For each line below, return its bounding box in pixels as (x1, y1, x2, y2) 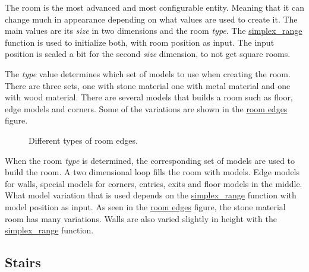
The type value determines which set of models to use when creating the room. (5, 67, 291, 80)
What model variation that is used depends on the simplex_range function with (5, 189, 297, 201)
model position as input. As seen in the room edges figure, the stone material (5, 200, 286, 213)
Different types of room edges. (29, 134, 138, 146)
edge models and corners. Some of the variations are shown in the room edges (5, 102, 288, 115)
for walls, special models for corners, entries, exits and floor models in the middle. (5, 177, 302, 189)
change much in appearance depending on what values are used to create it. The (5, 12, 298, 25)
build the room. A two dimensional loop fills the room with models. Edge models (5, 166, 300, 178)
